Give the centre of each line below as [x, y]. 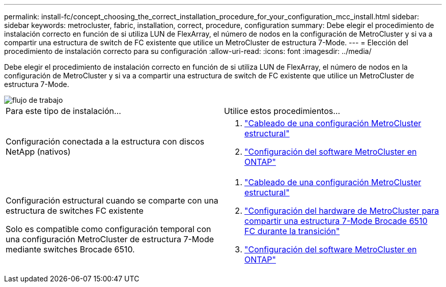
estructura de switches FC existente [75, 211]
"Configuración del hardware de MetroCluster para [342, 211]
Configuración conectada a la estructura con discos [105, 141]
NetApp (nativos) [38, 152]
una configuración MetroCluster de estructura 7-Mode [110, 239]
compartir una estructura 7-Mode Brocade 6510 [336, 221]
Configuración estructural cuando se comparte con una [112, 200]
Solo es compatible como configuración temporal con [108, 229]
